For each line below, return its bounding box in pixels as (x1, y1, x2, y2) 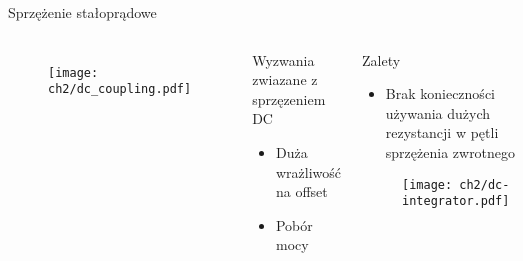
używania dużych (385, 102, 491, 123)
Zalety (362, 49, 401, 70)
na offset (275, 181, 328, 202)
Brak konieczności (385, 83, 495, 104)
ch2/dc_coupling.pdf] (48, 82, 192, 97)
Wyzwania (252, 49, 315, 70)
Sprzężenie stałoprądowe (8, 2, 157, 22)
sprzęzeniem (252, 88, 326, 109)
